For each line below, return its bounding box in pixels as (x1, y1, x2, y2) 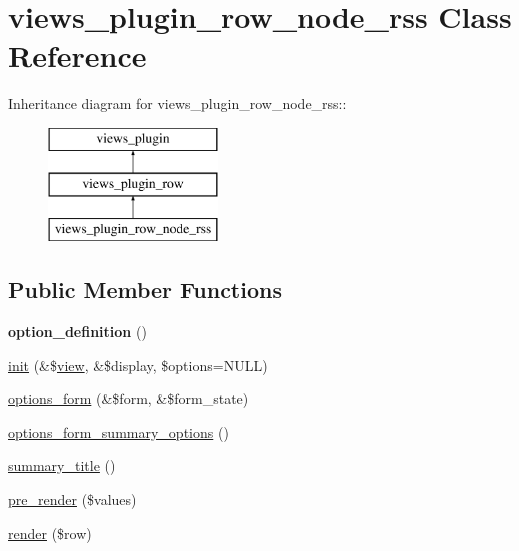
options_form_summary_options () (8, 421, 229, 442)
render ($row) (8, 522, 92, 543)
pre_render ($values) (8, 489, 137, 510)
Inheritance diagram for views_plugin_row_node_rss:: (8, 93, 347, 114)
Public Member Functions (8, 274, 282, 305)
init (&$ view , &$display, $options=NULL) (8, 354, 268, 375)
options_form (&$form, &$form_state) (8, 388, 249, 409)
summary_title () (8, 455, 116, 476)
